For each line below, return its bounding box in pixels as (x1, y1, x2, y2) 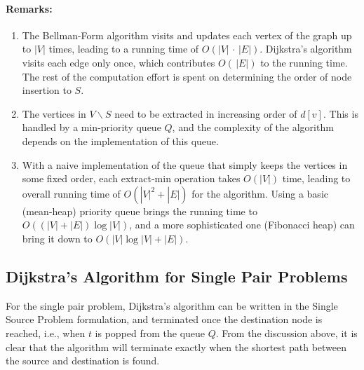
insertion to (22, 83, 72, 97)
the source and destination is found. (6, 353, 160, 368)
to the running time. (260, 55, 348, 69)
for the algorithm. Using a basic (191, 186, 328, 200)
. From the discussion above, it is (215, 325, 358, 340)
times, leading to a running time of (48, 41, 199, 56)
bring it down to (22, 231, 93, 245)
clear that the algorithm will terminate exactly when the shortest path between (6, 339, 347, 354)
